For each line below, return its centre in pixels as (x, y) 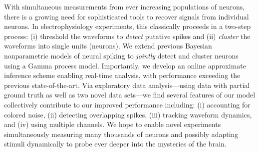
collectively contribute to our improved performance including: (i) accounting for (127, 104)
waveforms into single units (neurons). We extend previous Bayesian (108, 46)
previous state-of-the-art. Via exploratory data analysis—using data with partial (127, 85)
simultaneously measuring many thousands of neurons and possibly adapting (121, 134)
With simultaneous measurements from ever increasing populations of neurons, (125, 6)
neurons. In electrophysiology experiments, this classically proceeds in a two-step (128, 26)
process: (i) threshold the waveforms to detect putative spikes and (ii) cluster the (127, 36)
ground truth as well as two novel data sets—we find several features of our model (130, 95)
